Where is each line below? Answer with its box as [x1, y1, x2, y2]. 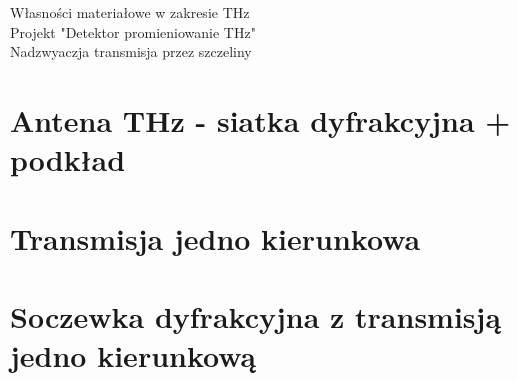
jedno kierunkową [10, 335, 257, 376]
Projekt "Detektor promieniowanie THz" [10, 21, 256, 42]
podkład [10, 139, 126, 180]
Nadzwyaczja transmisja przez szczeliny [10, 41, 252, 62]
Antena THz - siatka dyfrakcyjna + [10, 99, 511, 140]
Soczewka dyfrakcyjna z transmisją [10, 295, 502, 336]
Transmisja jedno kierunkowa [10, 217, 421, 258]
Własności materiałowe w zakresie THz [10, 2, 250, 22]
